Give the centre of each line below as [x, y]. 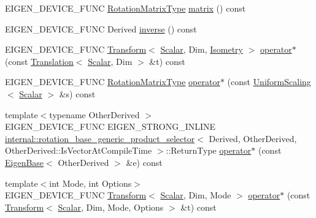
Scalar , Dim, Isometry [202, 49]
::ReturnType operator [209, 150]
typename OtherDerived [94, 114]
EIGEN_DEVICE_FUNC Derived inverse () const [101, 28]
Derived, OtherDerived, [253, 138]
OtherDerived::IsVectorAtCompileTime [79, 150]
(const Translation [39, 61]
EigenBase [25, 162]
